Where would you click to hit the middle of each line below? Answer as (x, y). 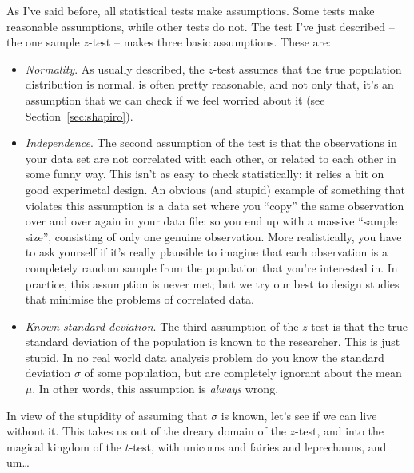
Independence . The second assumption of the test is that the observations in (211, 143)
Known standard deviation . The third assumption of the (162, 326)
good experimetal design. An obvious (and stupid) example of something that (215, 189)
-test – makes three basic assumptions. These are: (210, 42)
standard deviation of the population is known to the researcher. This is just (213, 342)
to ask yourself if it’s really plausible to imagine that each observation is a (207, 252)
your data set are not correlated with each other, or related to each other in (211, 158)
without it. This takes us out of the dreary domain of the (146, 431)
